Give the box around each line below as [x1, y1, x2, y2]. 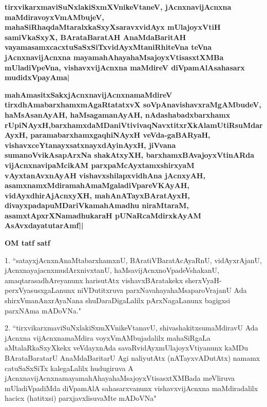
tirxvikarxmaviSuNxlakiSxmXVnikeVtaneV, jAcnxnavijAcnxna [5, 2, 232, 12]
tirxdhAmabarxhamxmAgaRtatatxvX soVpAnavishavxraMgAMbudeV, [5, 99, 261, 110]
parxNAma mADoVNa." [5, 305, 81, 316]
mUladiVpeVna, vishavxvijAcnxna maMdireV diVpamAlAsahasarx [5, 62, 245, 72]
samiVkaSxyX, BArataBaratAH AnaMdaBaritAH [5, 31, 186, 42]
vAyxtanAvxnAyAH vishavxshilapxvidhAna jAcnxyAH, [5, 170, 205, 180]
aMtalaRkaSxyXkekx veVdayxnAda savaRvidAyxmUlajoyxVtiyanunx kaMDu [5, 342, 249, 353]
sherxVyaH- [185, 274, 222, 285]
